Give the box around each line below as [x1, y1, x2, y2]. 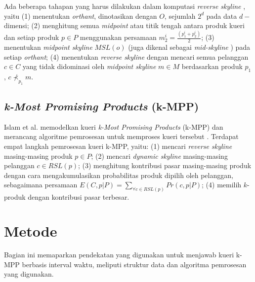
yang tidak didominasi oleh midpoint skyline [22, 61, 156, 71]
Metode [4, 221, 57, 241]
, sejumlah [164, 10, 196, 21]
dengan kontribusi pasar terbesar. [28, 192, 129, 202]
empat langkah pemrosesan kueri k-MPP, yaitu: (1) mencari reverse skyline [4, 141, 232, 151]
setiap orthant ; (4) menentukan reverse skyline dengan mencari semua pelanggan [4, 51, 249, 62]
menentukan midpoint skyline [4, 41, 92, 52]
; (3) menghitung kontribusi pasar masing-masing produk [78, 160, 252, 171]
